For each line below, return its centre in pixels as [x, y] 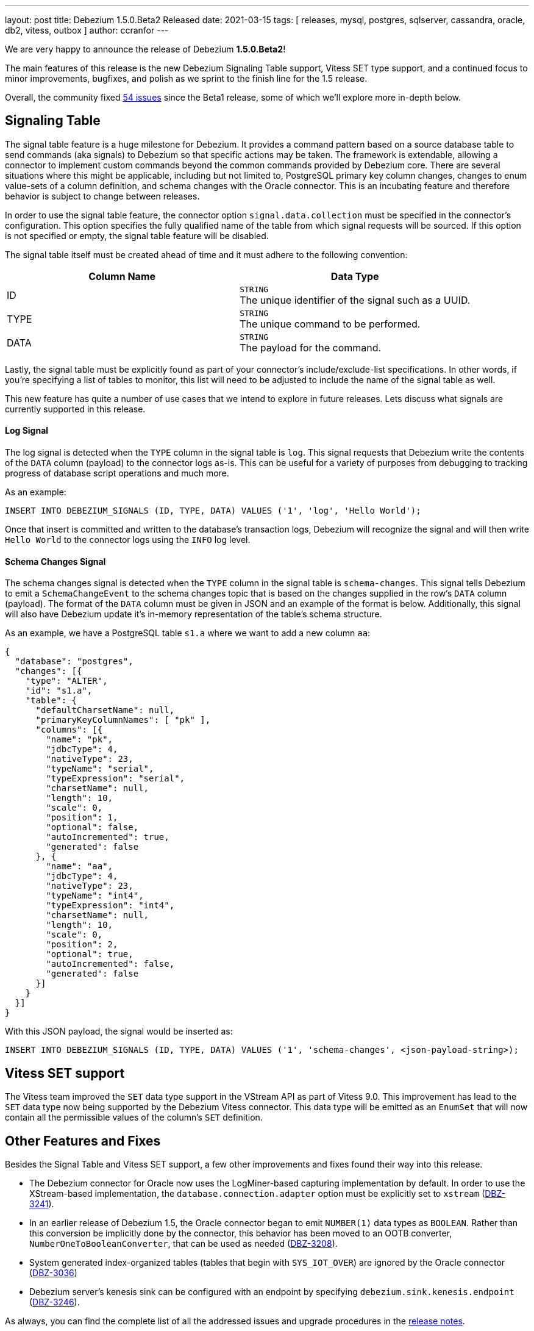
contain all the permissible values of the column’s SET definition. [134, 1118]
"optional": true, [90, 954]
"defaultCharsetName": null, [105, 710]
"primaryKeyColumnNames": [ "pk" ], [123, 720]
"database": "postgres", [74, 662]
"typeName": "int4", [95, 896]
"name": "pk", [80, 740]
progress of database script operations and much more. [117, 473]
